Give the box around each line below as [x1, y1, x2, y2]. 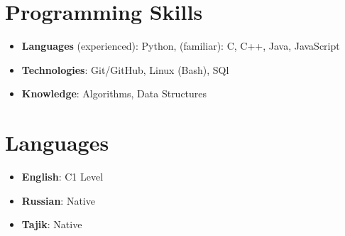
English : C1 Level [21, 169, 104, 184]
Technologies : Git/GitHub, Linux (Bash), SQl [21, 62, 229, 77]
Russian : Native [21, 193, 95, 208]
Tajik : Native [21, 217, 82, 232]
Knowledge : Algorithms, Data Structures [21, 86, 207, 101]
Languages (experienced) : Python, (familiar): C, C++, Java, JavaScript [21, 38, 340, 53]
